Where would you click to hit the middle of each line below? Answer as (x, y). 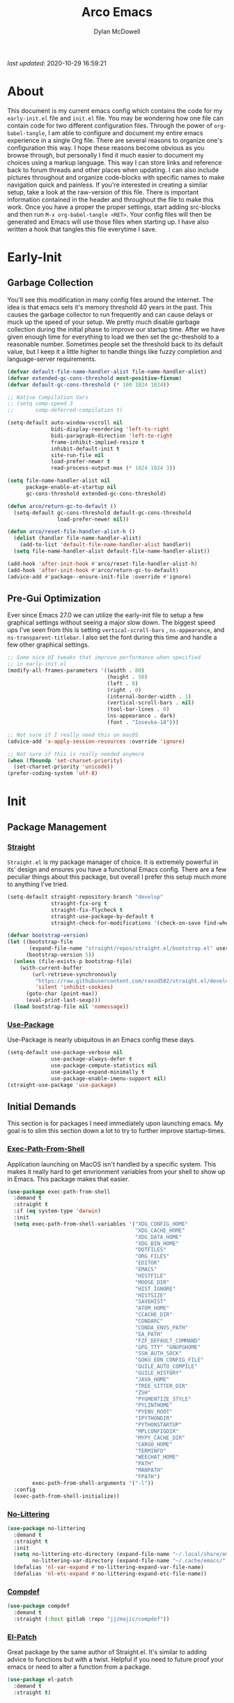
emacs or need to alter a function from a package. (79, 1667)
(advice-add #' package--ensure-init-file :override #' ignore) (99, 577)
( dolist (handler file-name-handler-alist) (77, 538)
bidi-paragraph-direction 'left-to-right (112, 436)
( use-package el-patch (40, 1680)
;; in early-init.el (37, 664)
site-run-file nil (78, 455)
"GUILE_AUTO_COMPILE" (166, 1366)
